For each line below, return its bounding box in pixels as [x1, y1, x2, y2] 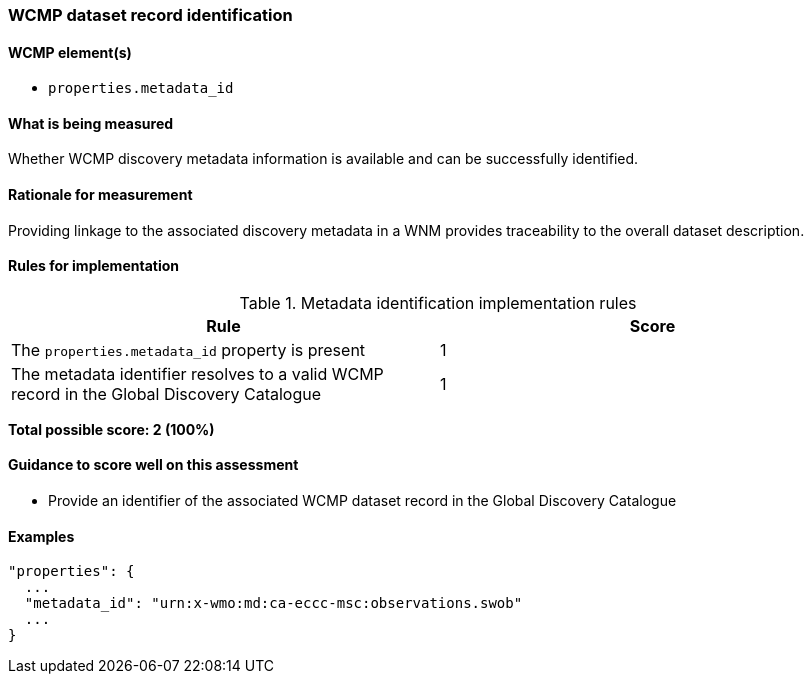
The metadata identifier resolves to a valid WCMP [11, 363, 384, 384]
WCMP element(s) [8, 43, 132, 61]
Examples [8, 527, 75, 545]
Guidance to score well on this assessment [8, 456, 299, 474]
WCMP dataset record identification [8, 5, 293, 25]
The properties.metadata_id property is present [11, 339, 366, 360]
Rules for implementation [8, 257, 179, 275]
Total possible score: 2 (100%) [8, 420, 215, 438]
